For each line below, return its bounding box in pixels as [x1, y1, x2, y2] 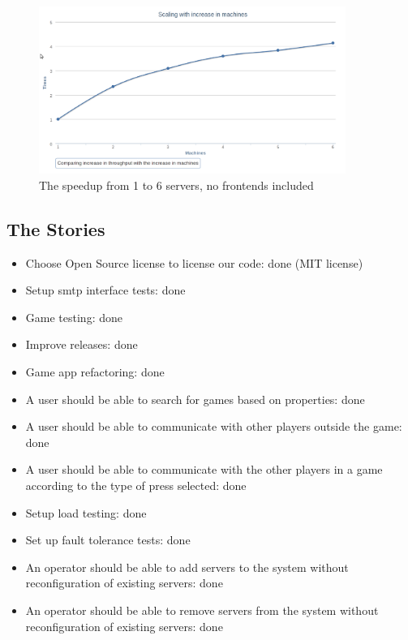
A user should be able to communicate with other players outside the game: [25, 418, 402, 435]
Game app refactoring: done [25, 363, 165, 380]
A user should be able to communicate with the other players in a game [25, 461, 383, 478]
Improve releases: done [25, 336, 138, 353]
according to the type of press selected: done [25, 477, 247, 494]
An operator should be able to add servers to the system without [25, 558, 349, 575]
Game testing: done [25, 308, 122, 325]
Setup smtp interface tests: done [25, 281, 186, 299]
